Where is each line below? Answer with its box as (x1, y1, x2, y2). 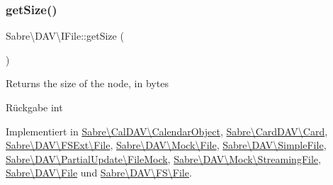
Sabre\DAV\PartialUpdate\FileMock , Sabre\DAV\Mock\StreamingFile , (6, 151, 321, 166)
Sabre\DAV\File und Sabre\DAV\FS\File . (6, 165, 192, 180)
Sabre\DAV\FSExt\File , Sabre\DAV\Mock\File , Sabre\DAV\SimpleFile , (6, 138, 327, 152)
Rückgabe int (6, 100, 63, 114)
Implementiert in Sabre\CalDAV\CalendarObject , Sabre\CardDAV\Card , (6, 123, 328, 138)
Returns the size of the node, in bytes (6, 76, 169, 91)
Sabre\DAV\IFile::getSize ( (6, 28, 124, 43)
